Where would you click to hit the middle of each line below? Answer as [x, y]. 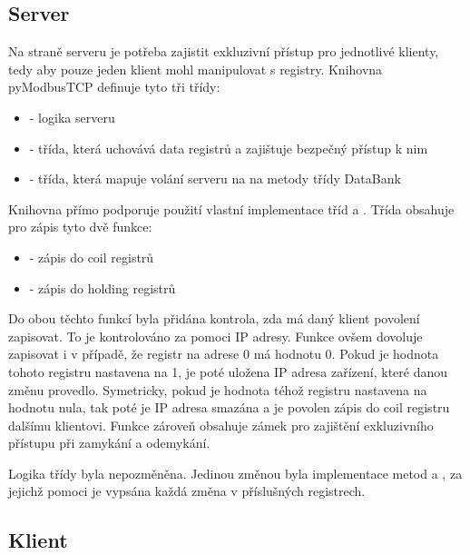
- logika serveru [72, 117]
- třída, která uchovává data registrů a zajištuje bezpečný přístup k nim [229, 148]
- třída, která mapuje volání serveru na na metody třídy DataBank [215, 178]
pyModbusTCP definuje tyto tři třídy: [114, 87]
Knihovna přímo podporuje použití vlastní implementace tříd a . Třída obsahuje [231, 208]
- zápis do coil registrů [92, 257]
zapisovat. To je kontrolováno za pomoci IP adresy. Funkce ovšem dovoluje [215, 336]
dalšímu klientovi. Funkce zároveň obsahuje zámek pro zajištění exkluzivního [221, 425]
